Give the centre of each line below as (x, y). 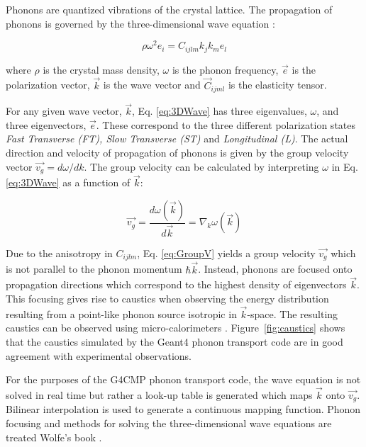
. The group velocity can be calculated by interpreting (201, 166)
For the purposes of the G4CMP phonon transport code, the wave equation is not (183, 379)
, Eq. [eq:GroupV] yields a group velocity (226, 253)
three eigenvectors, (46, 124)
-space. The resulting (293, 313)
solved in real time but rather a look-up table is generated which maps (159, 395)
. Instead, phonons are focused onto (275, 269)
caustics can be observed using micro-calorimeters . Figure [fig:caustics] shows (176, 328)
